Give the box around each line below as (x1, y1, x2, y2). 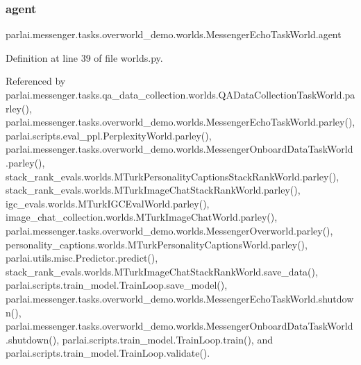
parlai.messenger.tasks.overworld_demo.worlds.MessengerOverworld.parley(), (6, 223, 333, 237)
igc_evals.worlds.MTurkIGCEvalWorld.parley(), (6, 196, 210, 210)
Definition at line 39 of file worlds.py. (6, 50, 163, 65)
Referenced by (6, 74, 66, 88)
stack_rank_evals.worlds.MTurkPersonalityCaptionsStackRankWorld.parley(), (6, 169, 339, 183)
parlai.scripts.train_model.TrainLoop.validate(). (6, 346, 210, 360)
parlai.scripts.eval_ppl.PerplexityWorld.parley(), (6, 128, 212, 142)
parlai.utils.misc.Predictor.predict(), (6, 251, 158, 265)
